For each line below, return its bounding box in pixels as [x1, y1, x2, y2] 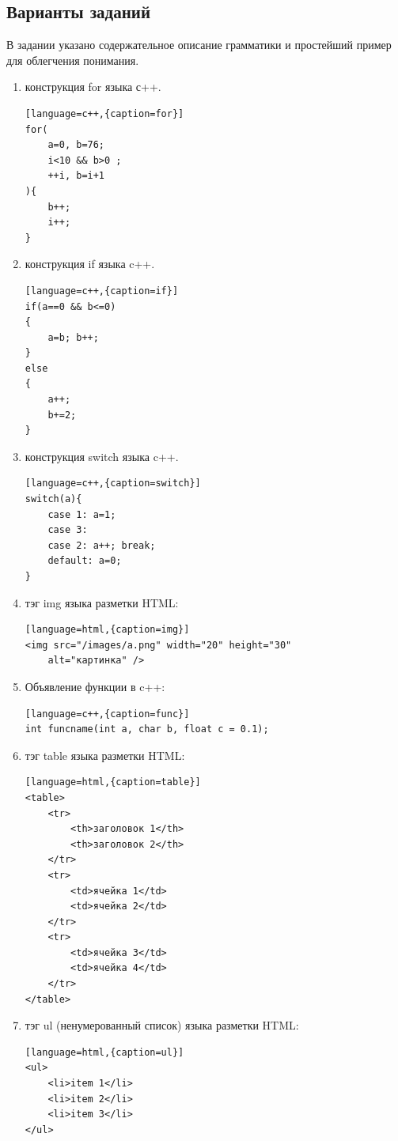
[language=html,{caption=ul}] [25, 1046, 184, 1058]
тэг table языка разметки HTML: [25, 746, 185, 763]
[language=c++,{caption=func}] [25, 708, 190, 720]
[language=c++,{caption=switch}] [25, 478, 201, 489]
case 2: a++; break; [47, 539, 156, 551]
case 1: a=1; [47, 508, 116, 520]
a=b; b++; [47, 331, 99, 343]
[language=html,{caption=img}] [25, 624, 190, 636]
